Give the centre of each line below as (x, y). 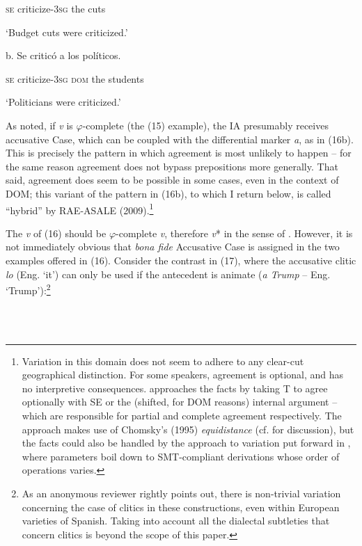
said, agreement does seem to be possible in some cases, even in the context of (172, 180)
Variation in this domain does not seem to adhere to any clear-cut (163, 361)
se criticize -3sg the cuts (56, 8)
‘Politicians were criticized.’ (63, 102)
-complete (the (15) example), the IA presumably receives (205, 125)
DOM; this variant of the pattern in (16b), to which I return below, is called (168, 193)
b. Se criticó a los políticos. (63, 55)
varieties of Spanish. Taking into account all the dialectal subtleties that (176, 521)
